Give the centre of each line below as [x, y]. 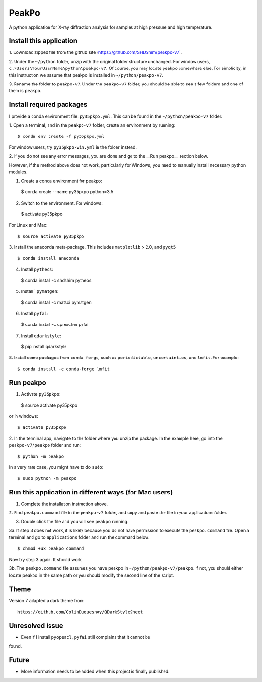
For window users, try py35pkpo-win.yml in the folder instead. [73, 147]
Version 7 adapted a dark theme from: [47, 600]
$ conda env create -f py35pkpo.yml [61, 136]
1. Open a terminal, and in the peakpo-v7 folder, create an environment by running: [92, 125]
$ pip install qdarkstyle [44, 346]
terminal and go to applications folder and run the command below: [79, 537]
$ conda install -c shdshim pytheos [56, 280]
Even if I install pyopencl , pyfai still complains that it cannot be [86, 637]
